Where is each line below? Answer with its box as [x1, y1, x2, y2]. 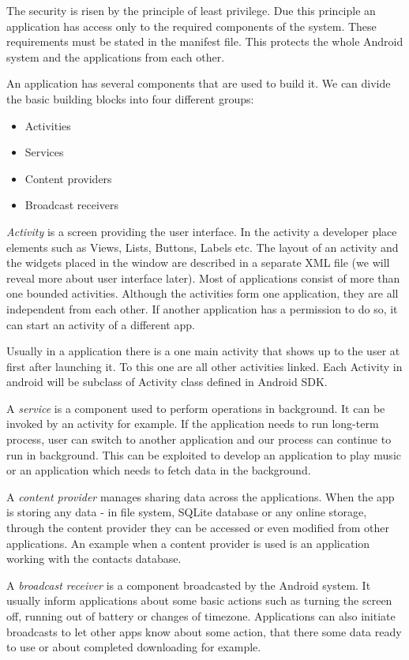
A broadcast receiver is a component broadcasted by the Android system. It [6, 576, 371, 593]
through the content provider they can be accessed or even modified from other [6, 519, 389, 536]
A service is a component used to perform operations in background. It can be [6, 399, 385, 416]
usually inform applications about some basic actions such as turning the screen [6, 592, 392, 609]
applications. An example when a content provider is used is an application [6, 534, 370, 551]
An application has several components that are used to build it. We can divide [6, 75, 391, 92]
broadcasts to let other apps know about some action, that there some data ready [6, 623, 402, 639]
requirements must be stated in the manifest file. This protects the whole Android [6, 33, 403, 50]
